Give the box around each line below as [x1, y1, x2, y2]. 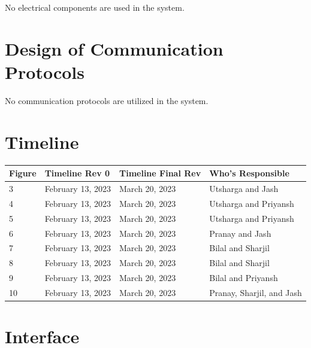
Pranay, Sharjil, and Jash [209, 286, 302, 298]
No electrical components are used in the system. [5, 1, 185, 13]
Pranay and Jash [209, 227, 271, 239]
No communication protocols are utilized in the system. [5, 94, 209, 106]
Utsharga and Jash [209, 182, 279, 194]
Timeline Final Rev [119, 167, 201, 179]
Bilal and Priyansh [209, 271, 278, 284]
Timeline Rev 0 [44, 167, 110, 179]
